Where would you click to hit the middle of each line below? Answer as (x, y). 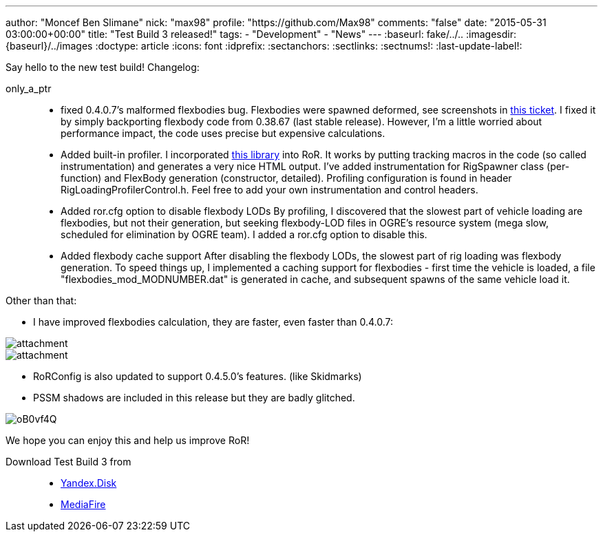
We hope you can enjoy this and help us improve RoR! (128, 440)
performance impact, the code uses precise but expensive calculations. (223, 133)
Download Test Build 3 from (68, 462)
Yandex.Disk (89, 483)
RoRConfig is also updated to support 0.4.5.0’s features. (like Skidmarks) (198, 376)
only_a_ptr (29, 88)
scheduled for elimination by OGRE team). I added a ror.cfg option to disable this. (244, 234)
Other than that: (41, 301)
